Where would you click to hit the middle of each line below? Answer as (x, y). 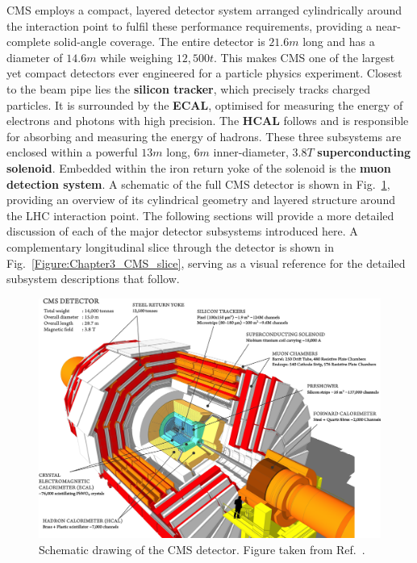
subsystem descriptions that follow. (93, 279)
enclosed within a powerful (72, 152)
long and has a (339, 42)
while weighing (137, 57)
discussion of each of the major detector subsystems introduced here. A (182, 231)
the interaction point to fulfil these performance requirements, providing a (190, 25)
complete (29, 42)
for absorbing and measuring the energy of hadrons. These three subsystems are (204, 136)
